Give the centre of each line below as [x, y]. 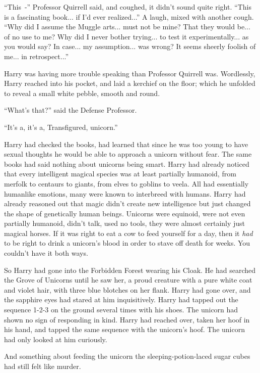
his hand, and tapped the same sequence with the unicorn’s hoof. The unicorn [124, 329]
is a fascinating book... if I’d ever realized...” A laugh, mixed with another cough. [129, 16]
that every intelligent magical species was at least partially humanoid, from [120, 174]
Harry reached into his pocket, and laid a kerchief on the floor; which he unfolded [130, 83]
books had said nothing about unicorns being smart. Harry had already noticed [127, 164]
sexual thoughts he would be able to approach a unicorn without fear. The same [128, 154]
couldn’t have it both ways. [46, 253]
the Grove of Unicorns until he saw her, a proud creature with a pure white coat [128, 280]
